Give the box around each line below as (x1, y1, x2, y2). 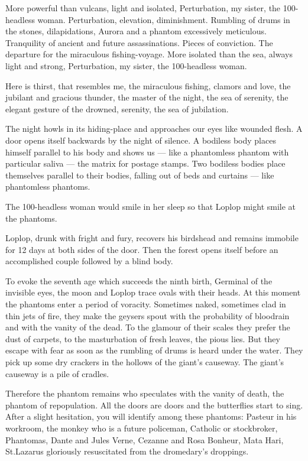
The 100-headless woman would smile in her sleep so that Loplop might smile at (5, 200, 296, 212)
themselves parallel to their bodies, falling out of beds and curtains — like (5, 168, 274, 181)
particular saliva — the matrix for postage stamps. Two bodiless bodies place (5, 157, 286, 170)
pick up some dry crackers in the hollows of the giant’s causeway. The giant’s (5, 356, 284, 368)
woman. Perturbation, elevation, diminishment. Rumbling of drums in (37, 13, 290, 25)
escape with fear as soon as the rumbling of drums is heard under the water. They (5, 344, 303, 356)
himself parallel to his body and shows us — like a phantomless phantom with (5, 145, 289, 158)
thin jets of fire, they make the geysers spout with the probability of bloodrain (5, 309, 290, 322)
